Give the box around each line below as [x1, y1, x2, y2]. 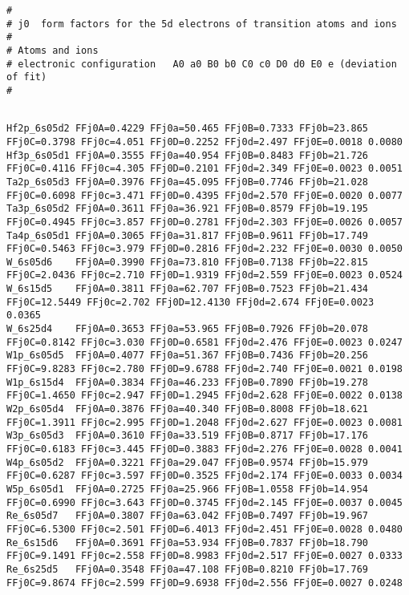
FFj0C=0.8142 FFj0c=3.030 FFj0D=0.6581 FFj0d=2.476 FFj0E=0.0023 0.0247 [6, 336, 403, 348]
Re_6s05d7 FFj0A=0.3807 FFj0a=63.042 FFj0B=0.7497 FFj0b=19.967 [6, 510, 369, 522]
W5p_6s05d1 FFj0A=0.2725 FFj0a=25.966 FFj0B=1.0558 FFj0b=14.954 [6, 483, 369, 495]
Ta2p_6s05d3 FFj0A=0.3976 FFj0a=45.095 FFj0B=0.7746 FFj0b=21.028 [6, 176, 369, 188]
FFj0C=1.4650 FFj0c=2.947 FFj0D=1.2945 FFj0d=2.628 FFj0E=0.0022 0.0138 [6, 390, 403, 402]
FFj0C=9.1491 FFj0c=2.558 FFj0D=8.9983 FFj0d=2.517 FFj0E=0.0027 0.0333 [6, 550, 403, 562]
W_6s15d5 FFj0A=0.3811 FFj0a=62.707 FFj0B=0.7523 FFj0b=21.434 [6, 283, 369, 295]
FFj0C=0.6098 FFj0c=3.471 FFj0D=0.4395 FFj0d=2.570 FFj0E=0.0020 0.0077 [6, 189, 403, 201]
